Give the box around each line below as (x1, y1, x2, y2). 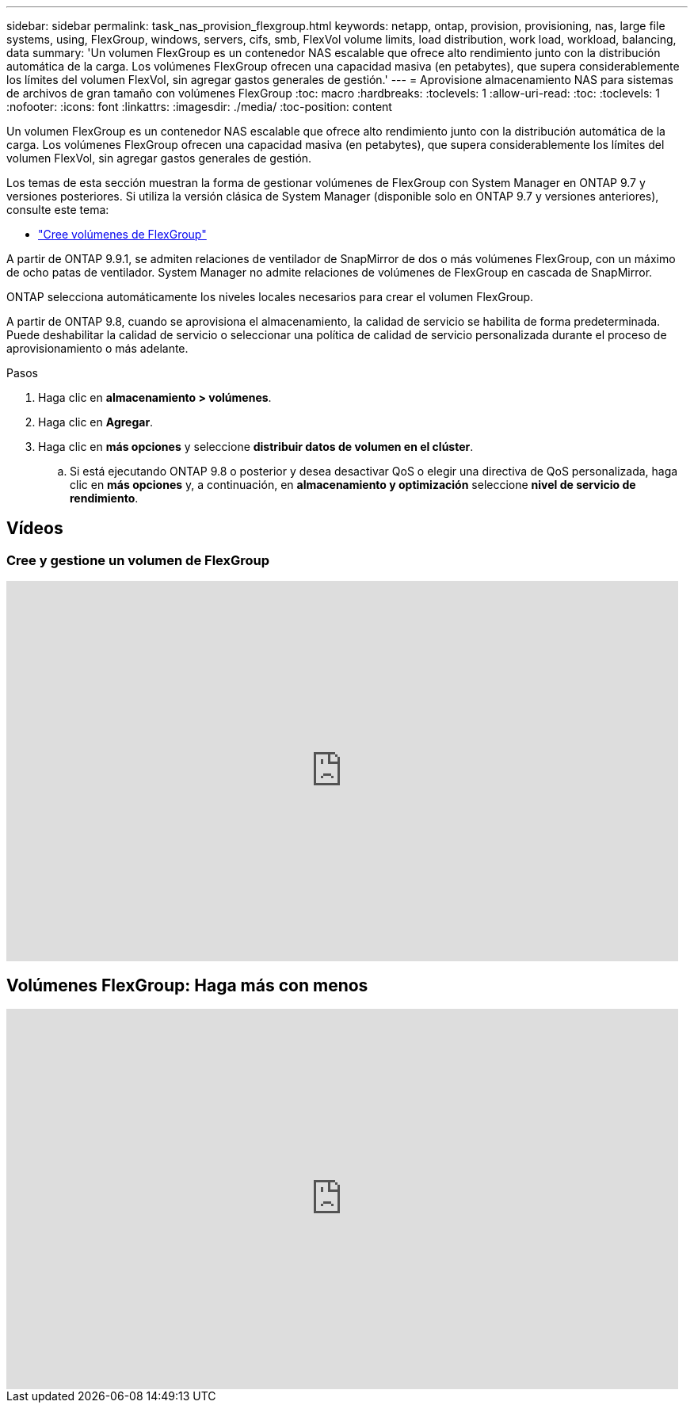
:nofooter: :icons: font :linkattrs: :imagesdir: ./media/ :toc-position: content (6, 100, 392, 113)
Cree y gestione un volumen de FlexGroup (6, 552, 270, 568)
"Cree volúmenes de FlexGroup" (38, 227, 207, 241)
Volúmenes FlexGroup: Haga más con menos (6, 975, 368, 995)
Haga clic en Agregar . (38, 415, 154, 429)
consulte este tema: (6, 203, 109, 216)
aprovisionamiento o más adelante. (6, 342, 189, 355)
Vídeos (6, 518, 63, 539)
